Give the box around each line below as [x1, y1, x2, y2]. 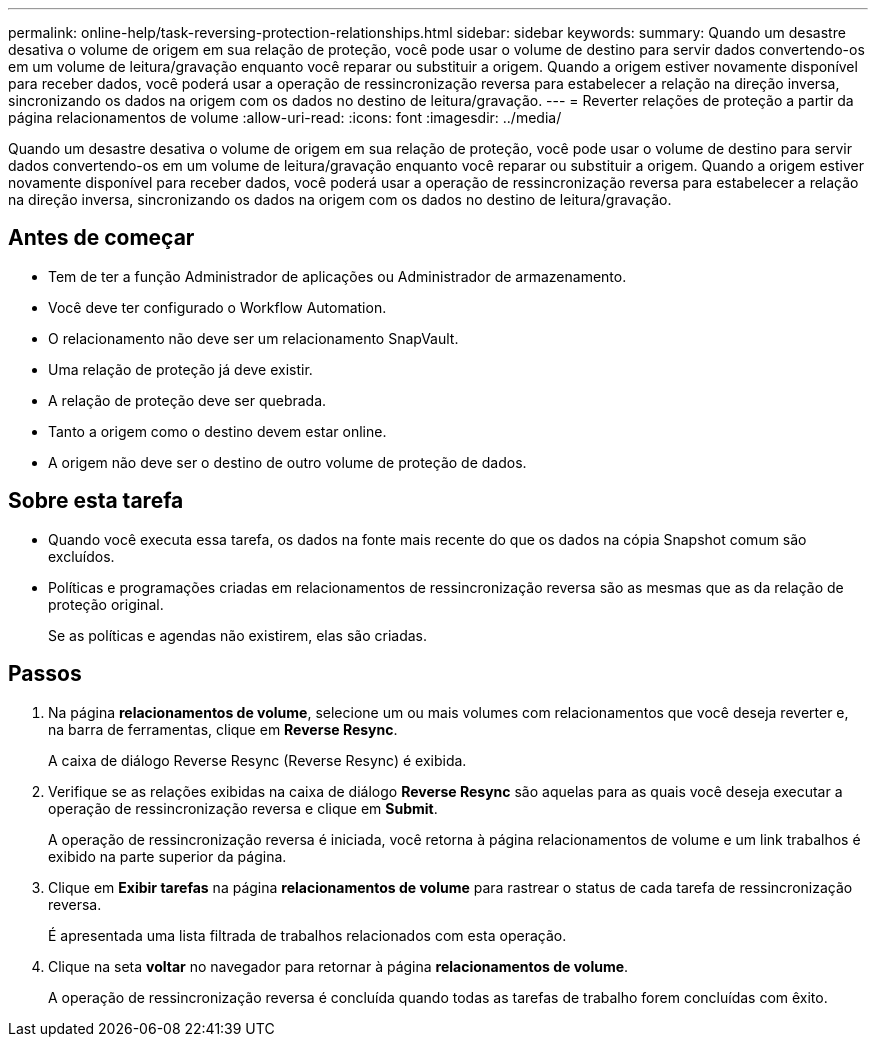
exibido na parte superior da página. [48, 847, 287, 865]
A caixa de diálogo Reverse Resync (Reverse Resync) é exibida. [48, 751, 467, 769]
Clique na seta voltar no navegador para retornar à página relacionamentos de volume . [48, 957, 629, 975]
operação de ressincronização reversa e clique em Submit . [48, 799, 438, 817]
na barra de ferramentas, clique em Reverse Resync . [48, 720, 398, 738]
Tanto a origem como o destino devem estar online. [48, 422, 387, 440]
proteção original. [48, 595, 164, 613]
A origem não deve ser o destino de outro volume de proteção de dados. [48, 453, 527, 471]
